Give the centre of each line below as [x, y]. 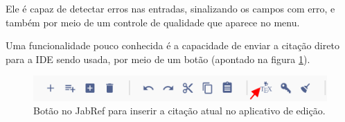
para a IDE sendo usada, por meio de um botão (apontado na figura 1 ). [158, 59]
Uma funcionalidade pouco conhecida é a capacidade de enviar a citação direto [172, 45]
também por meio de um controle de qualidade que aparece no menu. [153, 22]
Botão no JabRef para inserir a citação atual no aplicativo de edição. [179, 111]
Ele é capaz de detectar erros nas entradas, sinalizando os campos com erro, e [170, 8]
